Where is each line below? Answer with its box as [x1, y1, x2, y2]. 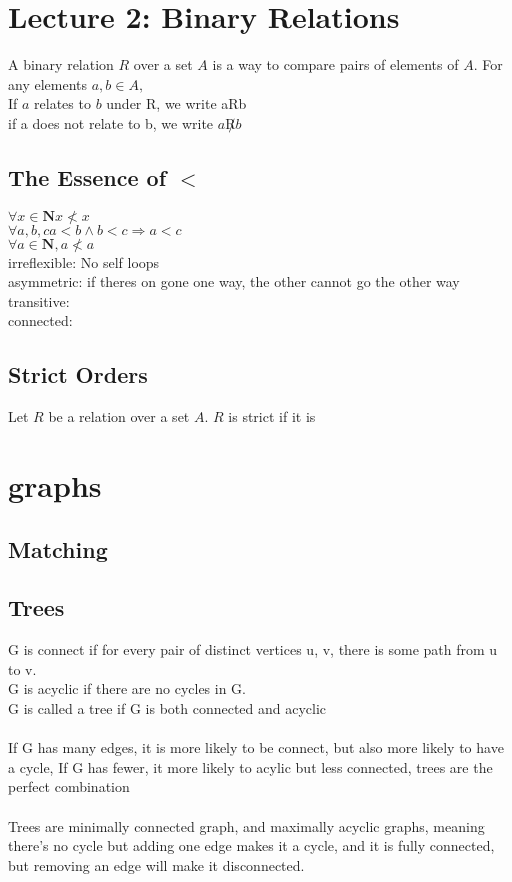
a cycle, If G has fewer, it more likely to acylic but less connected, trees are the [8, 756, 493, 777]
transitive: [8, 290, 70, 311]
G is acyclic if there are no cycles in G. [8, 678, 246, 699]
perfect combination [8, 776, 130, 797]
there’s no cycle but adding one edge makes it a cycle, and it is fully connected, [8, 835, 495, 856]
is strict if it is [228, 406, 316, 427]
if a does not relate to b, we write [8, 112, 214, 133]
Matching [8, 533, 108, 564]
